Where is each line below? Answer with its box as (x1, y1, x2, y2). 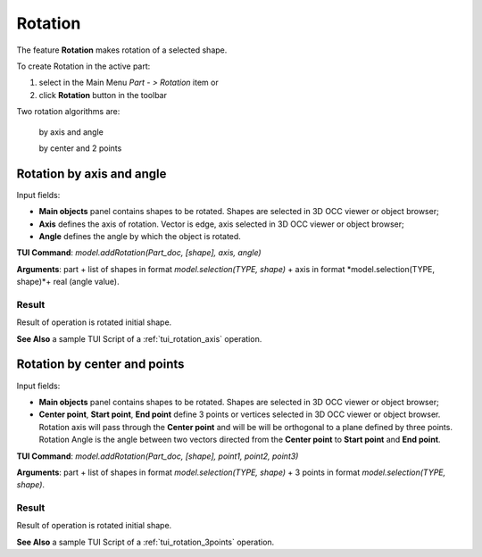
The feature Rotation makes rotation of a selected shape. (16, 45, 228, 55)
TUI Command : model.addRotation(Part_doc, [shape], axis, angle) (16, 247, 262, 258)
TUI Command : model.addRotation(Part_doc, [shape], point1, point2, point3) (16, 451, 299, 461)
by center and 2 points (38, 143, 122, 154)
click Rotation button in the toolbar (38, 89, 167, 100)
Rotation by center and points (16, 357, 185, 372)
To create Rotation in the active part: (16, 61, 151, 71)
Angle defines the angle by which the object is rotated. (38, 230, 241, 241)
